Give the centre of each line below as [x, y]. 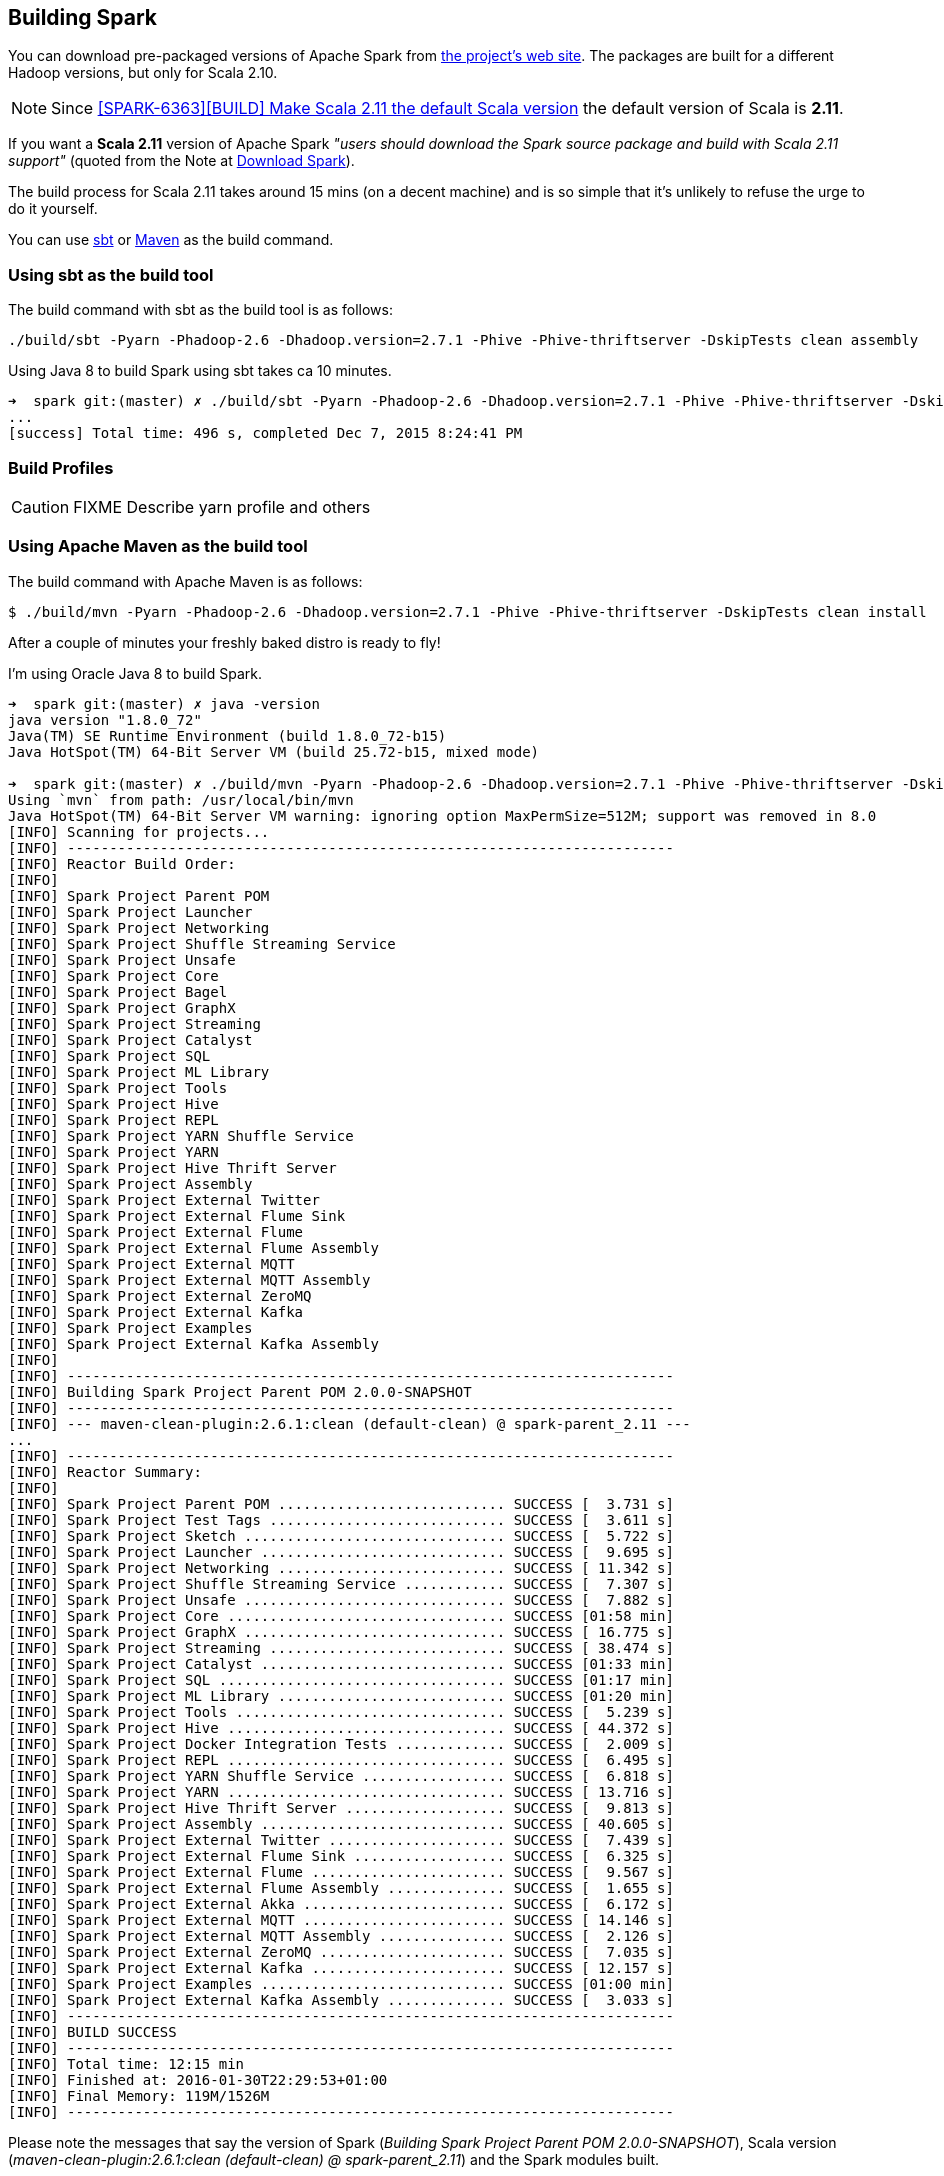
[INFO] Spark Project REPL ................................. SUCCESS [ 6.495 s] [341, 1759]
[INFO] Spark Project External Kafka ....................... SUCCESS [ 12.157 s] [341, 1967]
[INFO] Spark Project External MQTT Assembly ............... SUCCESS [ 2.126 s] [341, 1935]
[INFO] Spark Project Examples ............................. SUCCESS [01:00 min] [341, 1983]
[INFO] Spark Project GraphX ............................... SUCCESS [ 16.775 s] [341, 1631]
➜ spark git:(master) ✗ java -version [164, 703]
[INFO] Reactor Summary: [105, 1471]
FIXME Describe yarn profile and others [222, 506]
